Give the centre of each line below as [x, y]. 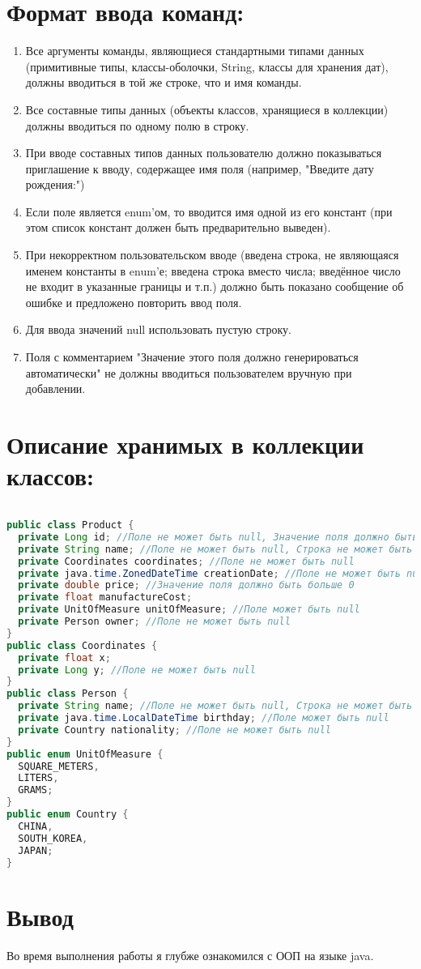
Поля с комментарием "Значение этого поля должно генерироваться [192, 357]
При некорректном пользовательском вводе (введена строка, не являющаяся [212, 255]
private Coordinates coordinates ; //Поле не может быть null [186, 561]
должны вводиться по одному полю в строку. [137, 125]
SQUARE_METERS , [59, 766]
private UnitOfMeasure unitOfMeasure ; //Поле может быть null [189, 610]
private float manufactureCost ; [105, 598]
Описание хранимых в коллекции [185, 444]
